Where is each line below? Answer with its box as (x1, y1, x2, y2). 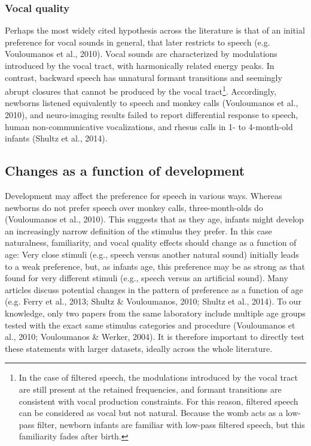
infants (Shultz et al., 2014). (5, 132, 108, 144)
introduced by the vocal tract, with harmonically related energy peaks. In (5, 59, 275, 71)
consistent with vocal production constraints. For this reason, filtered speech (19, 394, 298, 407)
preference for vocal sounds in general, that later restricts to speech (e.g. (5, 35, 270, 48)
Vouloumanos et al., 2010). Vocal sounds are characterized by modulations (5, 47, 278, 60)
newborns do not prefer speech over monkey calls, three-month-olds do (5, 201, 263, 213)
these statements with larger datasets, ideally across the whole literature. (5, 342, 273, 354)
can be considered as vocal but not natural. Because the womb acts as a (19, 406, 283, 419)
